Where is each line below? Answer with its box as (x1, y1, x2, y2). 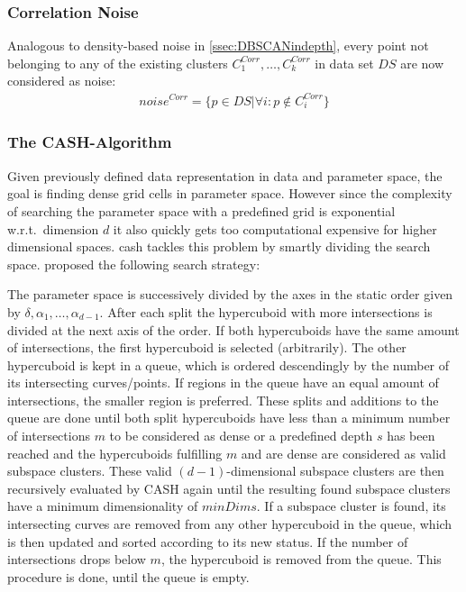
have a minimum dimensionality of (7, 496, 198, 515)
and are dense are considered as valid (241, 443, 446, 462)
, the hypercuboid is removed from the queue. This (160, 550, 442, 569)
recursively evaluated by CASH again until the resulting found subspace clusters (7, 478, 451, 497)
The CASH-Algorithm (7, 131, 172, 153)
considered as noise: (7, 71, 116, 90)
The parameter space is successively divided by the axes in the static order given (7, 285, 453, 304)
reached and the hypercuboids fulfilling (7, 443, 223, 462)
